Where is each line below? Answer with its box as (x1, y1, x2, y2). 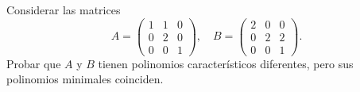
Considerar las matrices (6, 2, 121, 17)
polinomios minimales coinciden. (6, 71, 164, 87)
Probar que (6, 55, 61, 71)
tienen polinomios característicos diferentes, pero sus (98, 55, 354, 71)
